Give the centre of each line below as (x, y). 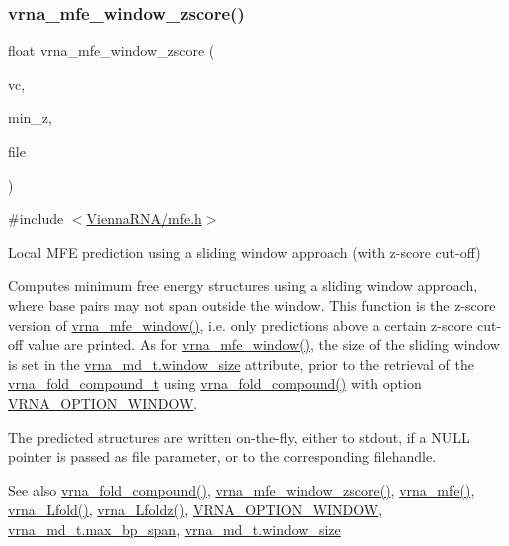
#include (36, 218)
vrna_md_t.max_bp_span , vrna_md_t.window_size (174, 528)
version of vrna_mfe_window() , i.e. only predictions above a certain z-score (240, 324)
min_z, (30, 117)
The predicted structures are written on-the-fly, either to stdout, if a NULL (239, 436)
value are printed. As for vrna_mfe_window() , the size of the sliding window (263, 344)
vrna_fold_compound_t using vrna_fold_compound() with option (215, 383)
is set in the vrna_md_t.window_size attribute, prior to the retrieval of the (241, 363)
